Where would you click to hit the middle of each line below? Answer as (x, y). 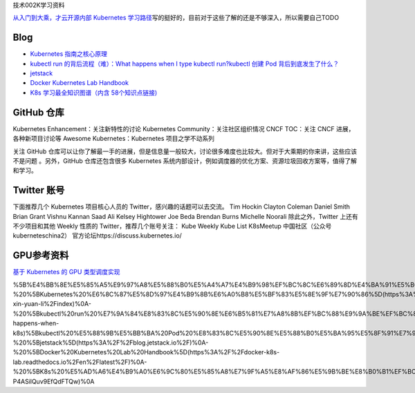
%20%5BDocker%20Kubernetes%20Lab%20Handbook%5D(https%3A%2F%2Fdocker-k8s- (146, 352)
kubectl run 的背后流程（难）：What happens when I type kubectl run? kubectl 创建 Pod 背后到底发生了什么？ (184, 64)
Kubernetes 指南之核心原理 (68, 54)
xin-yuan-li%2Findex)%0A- (52, 304)
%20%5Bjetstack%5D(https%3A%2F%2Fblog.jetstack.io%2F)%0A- (111, 343)
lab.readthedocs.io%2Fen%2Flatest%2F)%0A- (80, 362)
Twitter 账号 (39, 190)
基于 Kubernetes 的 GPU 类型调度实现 (66, 272)
